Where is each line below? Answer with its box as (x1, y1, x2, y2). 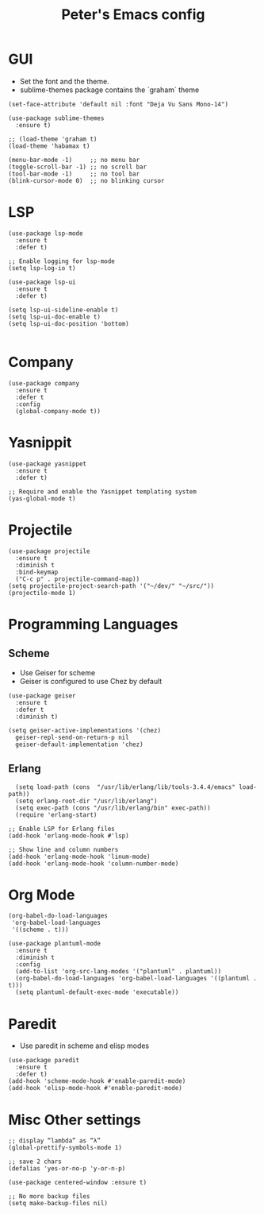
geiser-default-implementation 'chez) (15, 740, 144, 748)
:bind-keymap (15, 568, 59, 576)
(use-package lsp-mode (8, 229, 83, 238)
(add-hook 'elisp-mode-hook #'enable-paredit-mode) (8, 1084, 182, 1092)
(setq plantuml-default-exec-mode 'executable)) (15, 988, 179, 996)
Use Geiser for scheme (19, 667, 96, 677)
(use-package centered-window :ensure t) (8, 1178, 147, 1187)
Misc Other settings (8, 1111, 141, 1129)
